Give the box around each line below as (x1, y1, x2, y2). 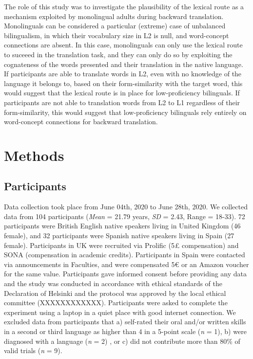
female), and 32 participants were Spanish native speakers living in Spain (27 (4, 230, 234, 241)
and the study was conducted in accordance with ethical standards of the (4, 278, 222, 289)
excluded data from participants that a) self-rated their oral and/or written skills (4, 316, 246, 327)
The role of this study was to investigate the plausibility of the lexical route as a (4, 1, 244, 11)
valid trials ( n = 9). (4, 345, 62, 356)
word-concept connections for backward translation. (4, 116, 158, 127)
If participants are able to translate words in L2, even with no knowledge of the (4, 68, 242, 79)
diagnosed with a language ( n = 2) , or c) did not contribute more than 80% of (4, 336, 240, 346)
